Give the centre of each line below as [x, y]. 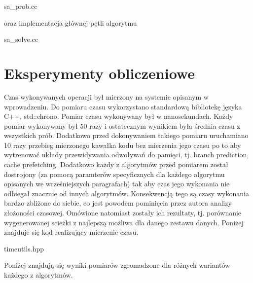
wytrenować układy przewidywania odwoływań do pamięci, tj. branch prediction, [126, 155]
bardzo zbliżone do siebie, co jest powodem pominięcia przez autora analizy [118, 203]
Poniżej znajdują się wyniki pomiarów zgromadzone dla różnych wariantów [117, 265]
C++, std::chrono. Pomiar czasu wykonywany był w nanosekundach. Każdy [119, 116]
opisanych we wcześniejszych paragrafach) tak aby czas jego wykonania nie [117, 184]
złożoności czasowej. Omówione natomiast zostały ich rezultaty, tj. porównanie [123, 213]
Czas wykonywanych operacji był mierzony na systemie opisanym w [106, 96]
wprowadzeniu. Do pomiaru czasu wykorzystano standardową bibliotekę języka [123, 106]
